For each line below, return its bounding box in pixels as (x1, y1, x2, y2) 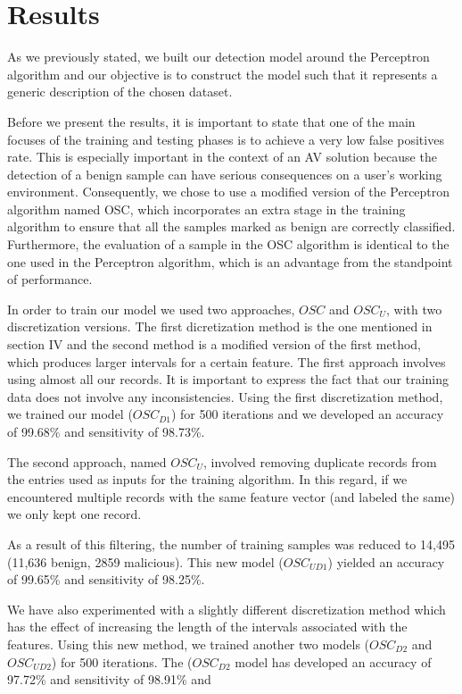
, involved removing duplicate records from (203, 452, 437, 471)
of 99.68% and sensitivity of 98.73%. (7, 422, 205, 440)
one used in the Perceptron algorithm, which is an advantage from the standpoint (7, 252, 453, 271)
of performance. (7, 270, 93, 288)
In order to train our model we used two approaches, (7, 299, 295, 318)
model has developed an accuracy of (235, 652, 432, 671)
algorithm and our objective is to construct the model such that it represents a (7, 64, 438, 83)
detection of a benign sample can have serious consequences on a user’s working (7, 164, 442, 183)
